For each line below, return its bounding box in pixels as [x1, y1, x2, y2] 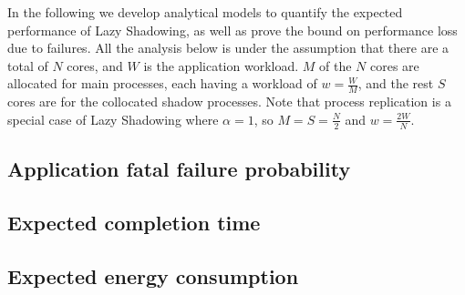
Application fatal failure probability [7, 155, 351, 183]
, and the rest [357, 74, 434, 93]
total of [7, 56, 48, 75]
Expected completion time [7, 208, 261, 236]
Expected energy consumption [7, 261, 299, 290]
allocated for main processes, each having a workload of [7, 74, 317, 93]
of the [319, 56, 352, 75]
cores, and [67, 56, 123, 75]
